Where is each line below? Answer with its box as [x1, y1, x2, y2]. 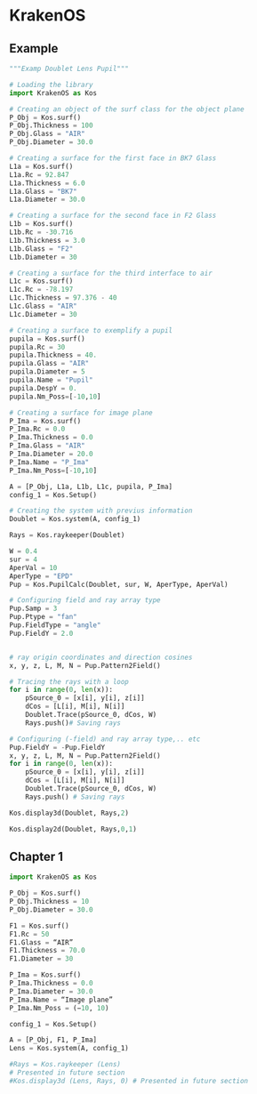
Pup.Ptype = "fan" [9, 613, 77, 622]
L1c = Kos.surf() [9, 277, 74, 286]
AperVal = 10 [9, 563, 58, 572]
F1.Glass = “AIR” [9, 937, 74, 947]
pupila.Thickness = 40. [9, 350, 98, 360]
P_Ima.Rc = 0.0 [9, 424, 66, 434]
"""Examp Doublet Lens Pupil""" [9, 64, 129, 73]
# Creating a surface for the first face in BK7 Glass [9, 154, 217, 163]
